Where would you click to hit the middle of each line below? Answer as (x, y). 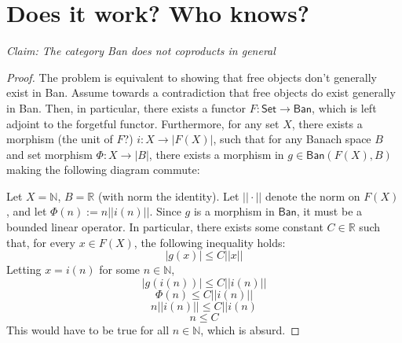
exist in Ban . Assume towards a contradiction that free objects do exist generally (201, 92)
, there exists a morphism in (216, 154)
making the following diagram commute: (103, 170)
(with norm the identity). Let (168, 195)
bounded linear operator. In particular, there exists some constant (165, 227)
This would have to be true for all (88, 329)
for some (120, 269)
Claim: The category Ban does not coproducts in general (141, 51)
